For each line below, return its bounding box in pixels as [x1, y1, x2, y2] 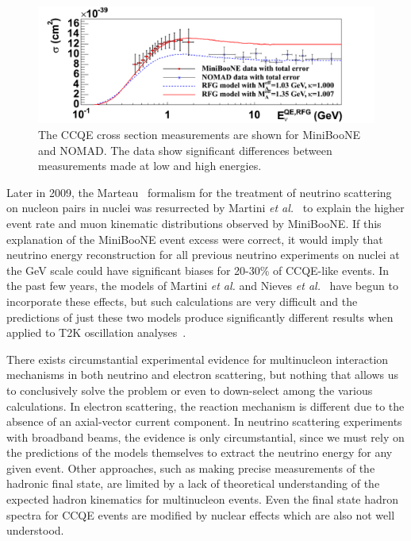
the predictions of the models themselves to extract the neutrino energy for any [6, 444, 393, 461]
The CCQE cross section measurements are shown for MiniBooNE [38, 126, 360, 142]
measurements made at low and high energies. [38, 157, 262, 174]
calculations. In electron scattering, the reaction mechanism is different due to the [6, 397, 405, 414]
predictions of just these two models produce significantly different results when [6, 308, 394, 325]
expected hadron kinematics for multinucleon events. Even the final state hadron [6, 491, 399, 508]
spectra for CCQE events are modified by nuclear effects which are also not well [6, 506, 395, 523]
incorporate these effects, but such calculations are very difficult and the [6, 292, 358, 309]
